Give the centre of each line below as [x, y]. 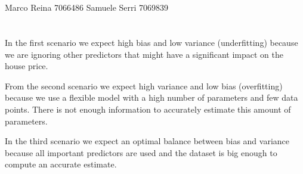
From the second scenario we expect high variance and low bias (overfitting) [144, 86]
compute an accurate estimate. [61, 164]
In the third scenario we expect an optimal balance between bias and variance [147, 141]
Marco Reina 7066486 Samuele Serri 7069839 [87, 7]
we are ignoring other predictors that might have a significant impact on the [144, 54]
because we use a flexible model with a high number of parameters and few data [151, 97]
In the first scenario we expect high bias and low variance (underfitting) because [151, 42]
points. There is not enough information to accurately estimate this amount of [148, 109]
